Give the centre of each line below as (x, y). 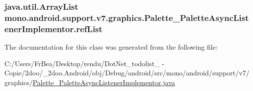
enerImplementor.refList (53, 28)
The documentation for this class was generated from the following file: (111, 47)
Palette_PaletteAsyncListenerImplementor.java (104, 82)
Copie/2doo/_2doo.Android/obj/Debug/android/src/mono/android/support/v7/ (127, 73)
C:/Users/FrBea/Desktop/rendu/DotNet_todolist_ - (84, 63)
